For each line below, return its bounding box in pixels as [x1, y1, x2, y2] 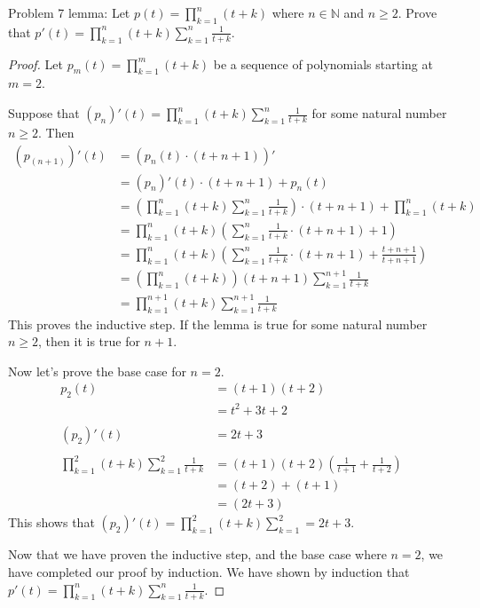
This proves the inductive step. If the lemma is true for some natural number [8, 314, 428, 333]
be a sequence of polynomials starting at [213, 54, 433, 73]
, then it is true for [38, 332, 140, 351]
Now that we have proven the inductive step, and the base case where [8, 545, 387, 564]
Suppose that [8, 104, 80, 122]
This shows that [8, 513, 95, 532]
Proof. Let [8, 54, 63, 73]
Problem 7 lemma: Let [8, 4, 130, 21]
